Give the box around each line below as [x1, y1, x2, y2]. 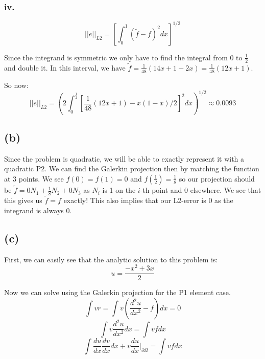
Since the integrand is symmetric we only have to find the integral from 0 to [4, 52, 243, 62]
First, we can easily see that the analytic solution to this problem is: [4, 254, 218, 264]
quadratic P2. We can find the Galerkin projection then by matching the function [4, 163, 259, 174]
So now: [4, 79, 29, 90]
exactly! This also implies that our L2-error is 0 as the [63, 195, 233, 206]
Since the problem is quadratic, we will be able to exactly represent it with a [4, 153, 245, 164]
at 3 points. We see [4, 173, 64, 184]
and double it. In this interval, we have [4, 62, 126, 73]
